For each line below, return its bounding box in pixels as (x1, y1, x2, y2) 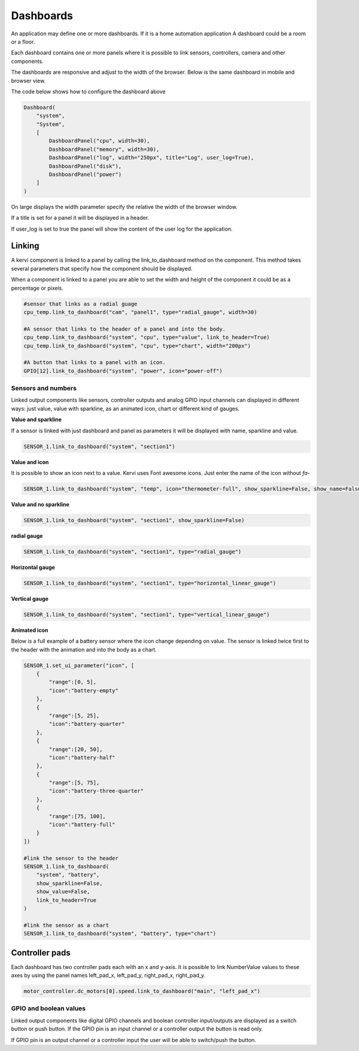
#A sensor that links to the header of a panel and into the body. (23, 325, 226, 332)
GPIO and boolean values (11, 1004, 86, 1013)
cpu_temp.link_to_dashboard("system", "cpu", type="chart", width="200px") (23, 342, 251, 349)
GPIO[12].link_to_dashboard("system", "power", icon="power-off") (23, 367, 223, 374)
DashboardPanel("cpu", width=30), (48, 138, 150, 144)
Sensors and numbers (11, 384, 77, 392)
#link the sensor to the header (23, 855, 119, 862)
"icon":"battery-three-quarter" (48, 788, 144, 795)
